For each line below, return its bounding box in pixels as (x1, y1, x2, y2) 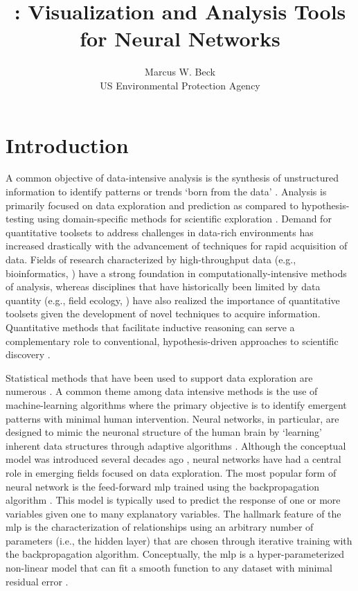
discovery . (6, 347, 51, 362)
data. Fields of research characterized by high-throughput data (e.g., (6, 252, 296, 266)
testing (6, 211, 35, 226)
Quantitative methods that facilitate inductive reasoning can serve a (6, 319, 295, 334)
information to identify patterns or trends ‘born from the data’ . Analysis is (6, 184, 327, 199)
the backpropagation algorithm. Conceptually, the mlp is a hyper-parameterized (6, 547, 345, 561)
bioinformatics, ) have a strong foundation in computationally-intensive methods (6, 265, 347, 280)
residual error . (6, 574, 69, 588)
